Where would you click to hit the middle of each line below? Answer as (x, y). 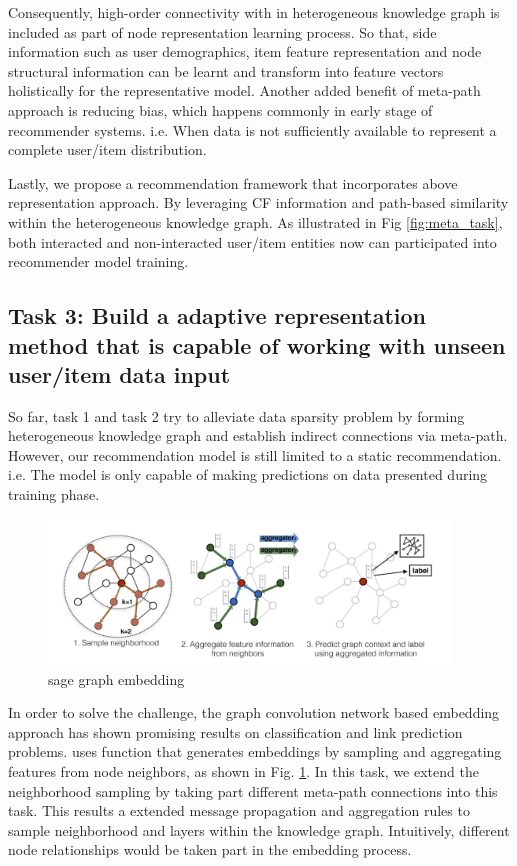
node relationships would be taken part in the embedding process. (210, 849)
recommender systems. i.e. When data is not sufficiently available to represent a (252, 129)
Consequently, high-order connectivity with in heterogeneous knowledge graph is (254, 12)
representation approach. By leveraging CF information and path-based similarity (258, 202)
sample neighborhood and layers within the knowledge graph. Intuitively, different (259, 829)
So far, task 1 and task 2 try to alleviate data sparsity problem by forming (236, 415)
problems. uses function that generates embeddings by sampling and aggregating (255, 751)
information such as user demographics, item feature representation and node (245, 51)
